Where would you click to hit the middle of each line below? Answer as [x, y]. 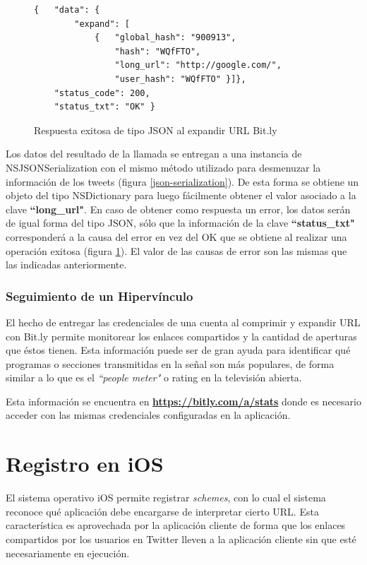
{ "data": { [67, 10]
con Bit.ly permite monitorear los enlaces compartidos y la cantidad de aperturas [181, 336]
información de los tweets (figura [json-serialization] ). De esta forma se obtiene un [182, 181]
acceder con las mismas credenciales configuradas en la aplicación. [148, 415]
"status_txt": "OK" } [104, 107]
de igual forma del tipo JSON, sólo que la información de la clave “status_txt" [180, 223]
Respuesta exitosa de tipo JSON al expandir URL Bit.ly [156, 130]
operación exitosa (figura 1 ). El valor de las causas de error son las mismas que [176, 250]
